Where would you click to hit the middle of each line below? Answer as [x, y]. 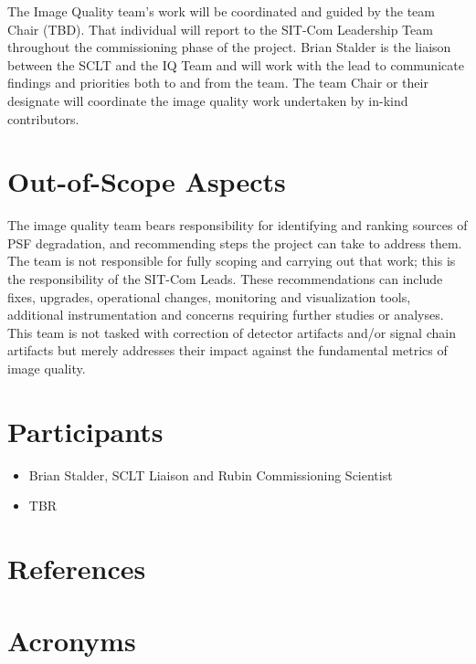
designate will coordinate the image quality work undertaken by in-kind [208, 100]
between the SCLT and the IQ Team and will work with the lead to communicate [236, 64]
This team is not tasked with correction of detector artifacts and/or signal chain [232, 332]
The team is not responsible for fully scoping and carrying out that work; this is [232, 261]
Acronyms [72, 640]
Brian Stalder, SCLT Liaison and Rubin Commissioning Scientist [211, 474]
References [77, 569]
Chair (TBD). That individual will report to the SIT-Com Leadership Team [220, 29]
